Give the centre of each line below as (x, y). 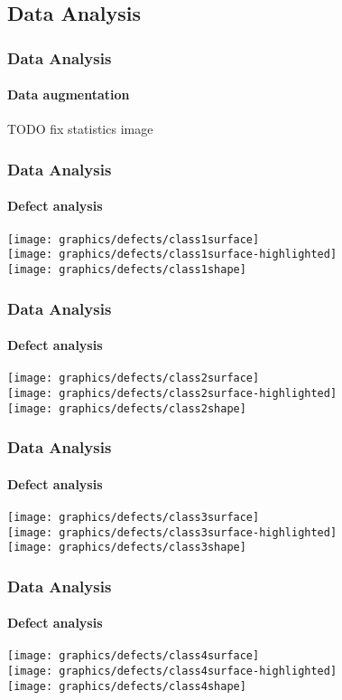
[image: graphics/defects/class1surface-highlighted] (172, 255)
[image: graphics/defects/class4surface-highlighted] (172, 672)
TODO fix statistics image (80, 129)
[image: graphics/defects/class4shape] (127, 686)
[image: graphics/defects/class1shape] (127, 269)
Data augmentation (69, 95)
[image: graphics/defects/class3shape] (127, 548)
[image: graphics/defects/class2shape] (127, 408)
